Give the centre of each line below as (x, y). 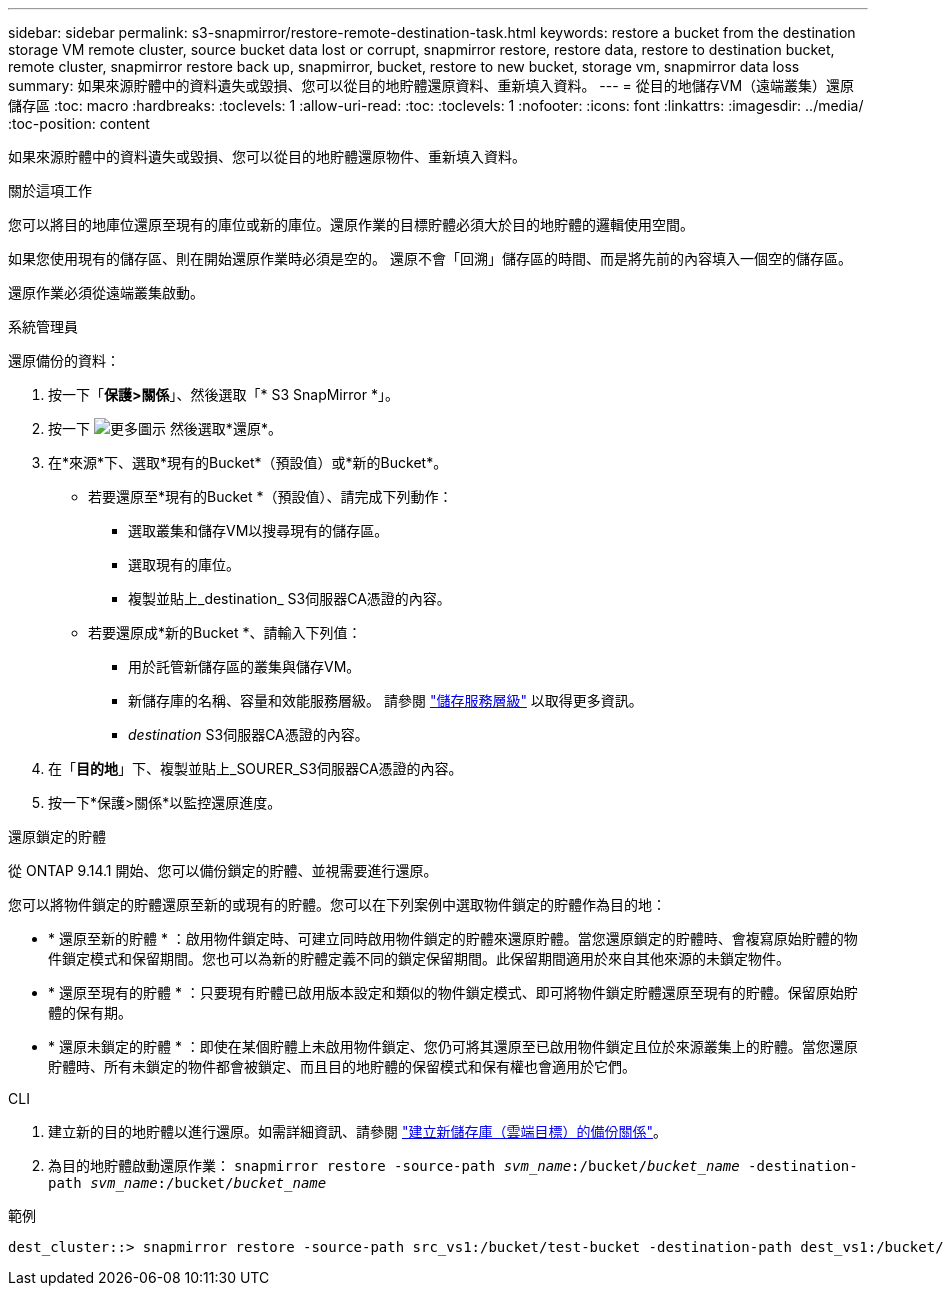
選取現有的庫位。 (184, 564)
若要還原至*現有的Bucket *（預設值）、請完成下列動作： (270, 496)
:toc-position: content (79, 123)
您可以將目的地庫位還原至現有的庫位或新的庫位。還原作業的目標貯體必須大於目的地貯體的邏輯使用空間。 (351, 224)
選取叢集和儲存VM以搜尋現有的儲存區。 (258, 530)
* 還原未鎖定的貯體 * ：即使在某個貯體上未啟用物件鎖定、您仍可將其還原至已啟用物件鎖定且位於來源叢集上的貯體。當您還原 (453, 1046)
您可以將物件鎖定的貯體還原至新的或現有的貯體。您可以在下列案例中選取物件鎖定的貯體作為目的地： (337, 904)
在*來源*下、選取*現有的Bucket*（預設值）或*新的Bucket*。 (248, 462)
